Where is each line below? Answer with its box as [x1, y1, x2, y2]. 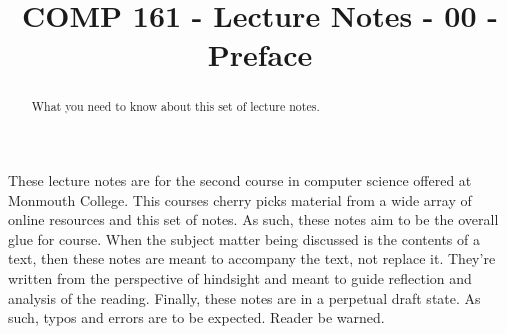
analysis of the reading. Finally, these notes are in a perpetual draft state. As [8, 287, 481, 308]
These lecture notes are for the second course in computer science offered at [8, 170, 472, 191]
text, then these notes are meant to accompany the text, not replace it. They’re [8, 248, 496, 269]
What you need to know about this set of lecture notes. [31, 98, 320, 115]
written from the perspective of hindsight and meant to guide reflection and [8, 267, 472, 288]
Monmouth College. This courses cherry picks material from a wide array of [8, 189, 472, 210]
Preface [207, 34, 313, 75]
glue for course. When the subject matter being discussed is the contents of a [8, 228, 480, 249]
